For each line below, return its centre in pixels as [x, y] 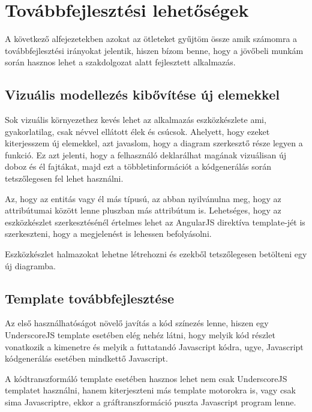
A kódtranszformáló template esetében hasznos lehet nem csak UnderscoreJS [146, 378]
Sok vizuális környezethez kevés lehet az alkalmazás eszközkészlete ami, [136, 120]
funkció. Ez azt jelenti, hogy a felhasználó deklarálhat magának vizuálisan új [146, 154]
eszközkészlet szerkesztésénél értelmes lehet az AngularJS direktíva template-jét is [155, 222]
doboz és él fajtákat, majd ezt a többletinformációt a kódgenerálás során [138, 166]
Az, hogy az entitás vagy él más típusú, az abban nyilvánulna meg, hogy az [143, 198]
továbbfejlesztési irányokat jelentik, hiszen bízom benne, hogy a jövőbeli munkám [154, 50]
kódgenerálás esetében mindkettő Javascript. [86, 358]
